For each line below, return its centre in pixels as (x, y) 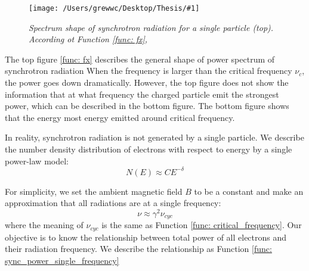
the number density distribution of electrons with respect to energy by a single (149, 149)
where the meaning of (44, 225)
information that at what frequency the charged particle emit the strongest (142, 94)
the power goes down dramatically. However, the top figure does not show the (147, 82)
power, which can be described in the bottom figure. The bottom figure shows (147, 106)
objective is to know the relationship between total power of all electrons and (146, 237)
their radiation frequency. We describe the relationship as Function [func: (138, 249)
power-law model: (37, 161)
